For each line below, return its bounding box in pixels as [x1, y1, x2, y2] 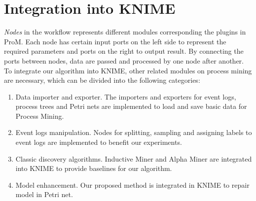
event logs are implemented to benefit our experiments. [15, 137, 182, 147]
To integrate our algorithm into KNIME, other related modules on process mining [4, 65, 252, 75]
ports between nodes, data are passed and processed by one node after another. [4, 55, 244, 66]
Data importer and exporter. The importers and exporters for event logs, [15, 91, 236, 101]
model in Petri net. [15, 189, 73, 200]
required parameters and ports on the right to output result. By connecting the [4, 46, 244, 56]
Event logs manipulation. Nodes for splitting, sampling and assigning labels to [15, 127, 252, 137]
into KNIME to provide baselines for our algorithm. [15, 163, 172, 173]
